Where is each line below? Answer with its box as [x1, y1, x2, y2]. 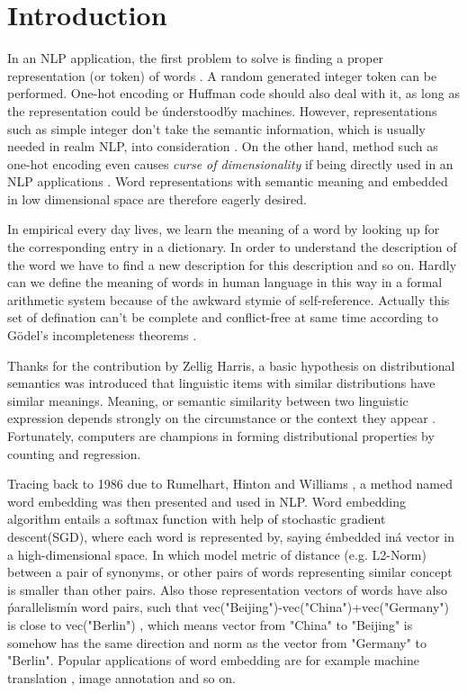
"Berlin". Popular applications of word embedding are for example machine [7, 651, 419, 670]
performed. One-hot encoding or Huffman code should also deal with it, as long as [7, 84, 460, 103]
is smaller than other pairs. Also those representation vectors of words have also [7, 580, 447, 598]
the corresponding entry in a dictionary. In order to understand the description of [7, 238, 457, 256]
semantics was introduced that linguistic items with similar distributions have [7, 373, 436, 392]
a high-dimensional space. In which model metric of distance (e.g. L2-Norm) [7, 544, 427, 563]
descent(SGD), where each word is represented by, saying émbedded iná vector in [7, 526, 454, 545]
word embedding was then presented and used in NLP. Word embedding [7, 491, 406, 510]
